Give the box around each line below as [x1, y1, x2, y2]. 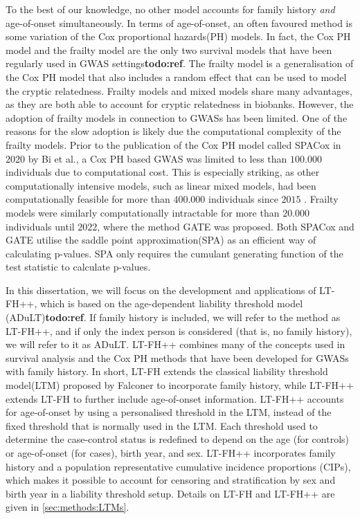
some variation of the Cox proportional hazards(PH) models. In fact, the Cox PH [6, 29, 351, 44]
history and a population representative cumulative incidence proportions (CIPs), [6, 459, 351, 473]
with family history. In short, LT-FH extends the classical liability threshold [6, 364, 328, 379]
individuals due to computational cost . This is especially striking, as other [6, 165, 320, 179]
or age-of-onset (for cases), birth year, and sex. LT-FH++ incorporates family [6, 446, 336, 459]
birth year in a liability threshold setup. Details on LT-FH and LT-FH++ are [6, 486, 335, 500]
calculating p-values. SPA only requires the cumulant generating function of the [6, 246, 343, 260]
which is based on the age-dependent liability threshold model [39, 296, 303, 311]
